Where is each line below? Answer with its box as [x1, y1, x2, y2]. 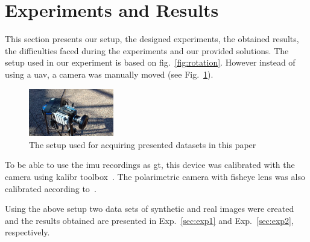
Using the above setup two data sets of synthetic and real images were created [5, 202, 294, 215]
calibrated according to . [5, 182, 96, 194]
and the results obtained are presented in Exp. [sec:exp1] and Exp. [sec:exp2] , [5, 214, 294, 226]
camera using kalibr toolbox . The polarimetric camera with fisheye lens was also [5, 170, 305, 182]
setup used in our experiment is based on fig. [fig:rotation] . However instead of [5, 56, 296, 69]
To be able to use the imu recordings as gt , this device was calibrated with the [5, 158, 295, 171]
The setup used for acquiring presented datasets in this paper [29, 138, 256, 150]
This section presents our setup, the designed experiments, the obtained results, [5, 33, 299, 45]
